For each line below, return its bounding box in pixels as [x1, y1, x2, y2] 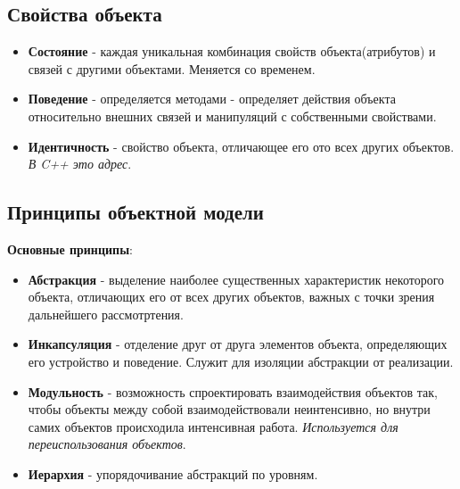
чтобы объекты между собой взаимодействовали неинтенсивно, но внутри [28, 400, 431, 419]
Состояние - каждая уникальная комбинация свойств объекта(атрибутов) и [28, 42, 436, 61]
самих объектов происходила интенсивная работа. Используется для [28, 417, 398, 435]
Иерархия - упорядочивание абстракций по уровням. [28, 464, 318, 483]
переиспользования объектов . [28, 435, 186, 453]
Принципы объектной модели [7, 198, 264, 226]
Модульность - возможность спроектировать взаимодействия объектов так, [28, 382, 438, 401]
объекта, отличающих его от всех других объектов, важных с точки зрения [28, 287, 435, 306]
